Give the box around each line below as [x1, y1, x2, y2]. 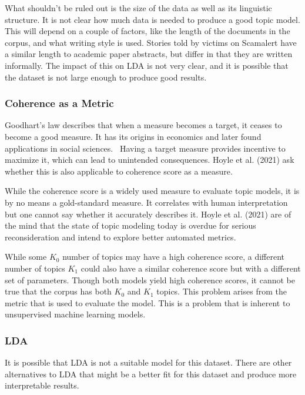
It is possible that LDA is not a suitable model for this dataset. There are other [5, 356, 292, 369]
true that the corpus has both [5, 285, 112, 297]
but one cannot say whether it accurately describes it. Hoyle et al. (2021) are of [5, 207, 291, 220]
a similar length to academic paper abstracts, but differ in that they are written [5, 48, 293, 60]
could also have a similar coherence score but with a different [81, 262, 301, 274]
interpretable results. [5, 379, 79, 391]
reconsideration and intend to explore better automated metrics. [5, 230, 236, 243]
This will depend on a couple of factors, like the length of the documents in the [5, 25, 290, 37]
